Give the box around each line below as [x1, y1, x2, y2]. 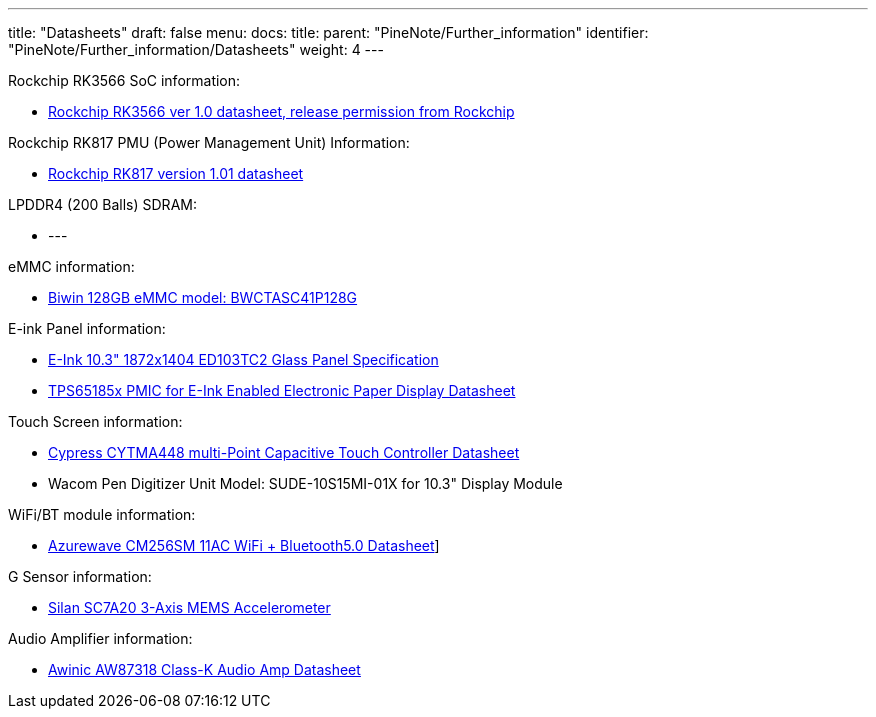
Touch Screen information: [8, 413, 183, 430]
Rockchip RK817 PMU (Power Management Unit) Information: [8, 134, 410, 151]
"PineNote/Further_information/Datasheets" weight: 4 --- [8, 41, 384, 58]
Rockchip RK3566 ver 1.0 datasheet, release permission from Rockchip [48, 103, 515, 120]
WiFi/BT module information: [8, 506, 196, 523]
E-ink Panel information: [8, 320, 166, 337]
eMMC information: [8, 258, 135, 275]
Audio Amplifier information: [8, 630, 193, 647]
